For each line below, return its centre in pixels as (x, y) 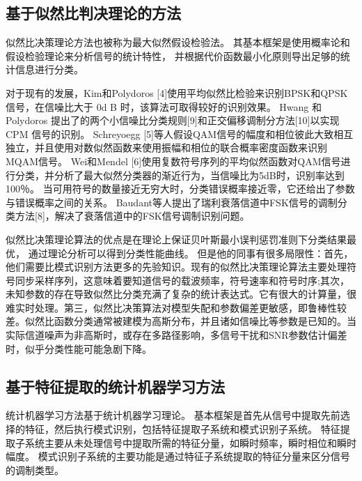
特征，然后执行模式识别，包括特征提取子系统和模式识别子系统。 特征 (182, 429)
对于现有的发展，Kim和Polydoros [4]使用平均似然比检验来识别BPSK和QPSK (177, 92)
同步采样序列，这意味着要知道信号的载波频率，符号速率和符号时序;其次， (182, 280)
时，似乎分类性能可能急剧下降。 (79, 348)
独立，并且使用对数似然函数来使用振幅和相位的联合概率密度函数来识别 (166, 147)
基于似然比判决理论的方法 (93, 13)
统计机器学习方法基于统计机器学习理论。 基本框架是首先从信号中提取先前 (173, 415)
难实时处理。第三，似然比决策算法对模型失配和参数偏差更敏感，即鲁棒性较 (176, 307)
